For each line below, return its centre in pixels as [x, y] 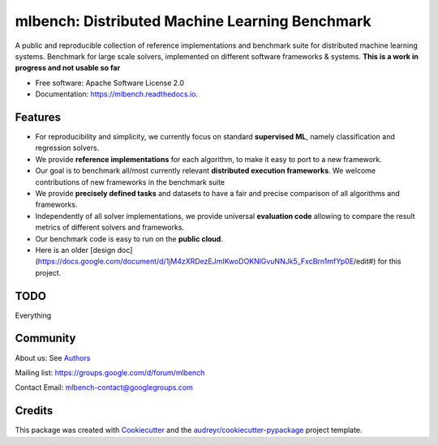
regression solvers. [67, 148]
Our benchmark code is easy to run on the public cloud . [129, 238]
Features [38, 117]
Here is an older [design [75, 250]
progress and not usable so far [68, 68]
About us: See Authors [53, 357]
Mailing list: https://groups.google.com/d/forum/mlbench [110, 372]
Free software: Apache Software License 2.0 [110, 83]
